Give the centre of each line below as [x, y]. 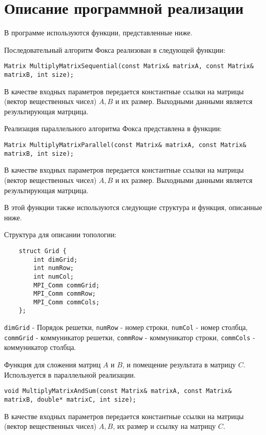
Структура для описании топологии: [60, 234]
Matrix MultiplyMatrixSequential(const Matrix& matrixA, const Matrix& [129, 66]
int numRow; [54, 268]
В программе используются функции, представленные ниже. [98, 33]
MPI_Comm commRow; [65, 294]
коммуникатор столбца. [40, 347]
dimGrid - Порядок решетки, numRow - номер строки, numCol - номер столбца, [126, 327]
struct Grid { [43, 251]
